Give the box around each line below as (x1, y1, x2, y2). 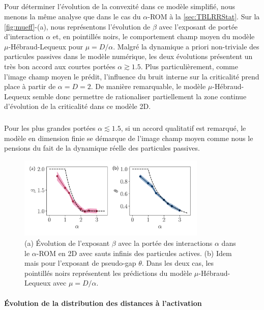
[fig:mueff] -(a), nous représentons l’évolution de (4, 21, 151, 32)
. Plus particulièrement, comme (140, 61, 238, 71)
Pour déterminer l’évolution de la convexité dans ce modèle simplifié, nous (4, 1, 235, 12)
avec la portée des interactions (118, 238, 213, 248)
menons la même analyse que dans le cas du (4, 11, 141, 21)
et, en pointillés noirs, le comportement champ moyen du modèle (52, 31, 255, 42)
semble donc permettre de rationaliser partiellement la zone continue (33, 91, 247, 101)
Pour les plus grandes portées (4, 123, 96, 133)
